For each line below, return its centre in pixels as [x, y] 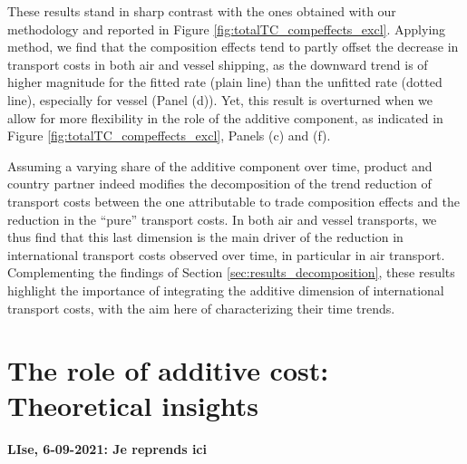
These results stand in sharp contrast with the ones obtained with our [202, 11]
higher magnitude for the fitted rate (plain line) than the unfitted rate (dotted [225, 82]
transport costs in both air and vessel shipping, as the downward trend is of [218, 64]
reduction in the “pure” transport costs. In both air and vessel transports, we [222, 219]
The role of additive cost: [168, 370]
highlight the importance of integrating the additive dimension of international [226, 290]
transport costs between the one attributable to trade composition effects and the [234, 201]
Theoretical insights [133, 406]
